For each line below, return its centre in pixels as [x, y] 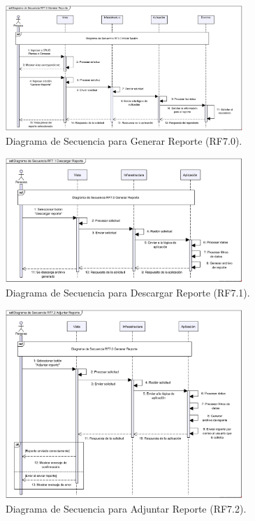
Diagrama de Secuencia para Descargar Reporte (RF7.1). [128, 292]
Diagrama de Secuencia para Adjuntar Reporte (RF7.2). [126, 508]
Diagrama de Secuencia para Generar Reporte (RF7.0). [124, 140]
